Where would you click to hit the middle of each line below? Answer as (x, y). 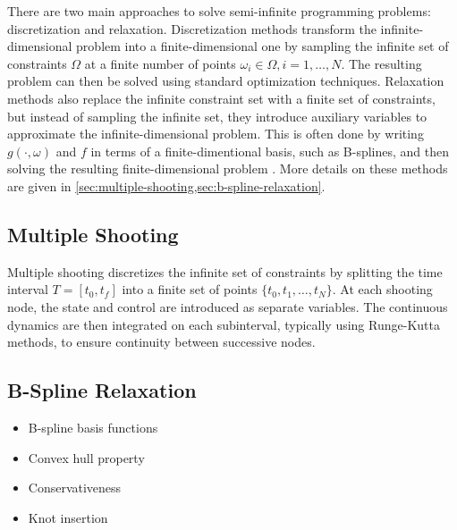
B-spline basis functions (93, 427)
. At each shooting (382, 289)
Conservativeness (75, 488)
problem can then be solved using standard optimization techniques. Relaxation (226, 81)
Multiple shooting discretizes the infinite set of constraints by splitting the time (225, 271)
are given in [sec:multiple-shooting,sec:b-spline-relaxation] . (166, 185)
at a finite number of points (160, 63)
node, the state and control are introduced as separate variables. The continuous (228, 306)
